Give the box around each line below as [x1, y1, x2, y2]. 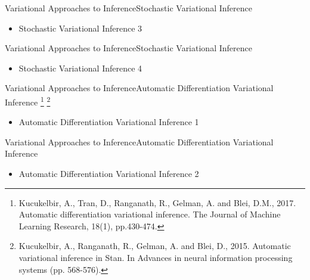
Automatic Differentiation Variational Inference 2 [18, 167, 199, 179]
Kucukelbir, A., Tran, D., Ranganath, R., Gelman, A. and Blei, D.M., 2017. [18, 196, 296, 209]
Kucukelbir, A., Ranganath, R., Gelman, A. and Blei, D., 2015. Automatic [18, 239, 291, 252]
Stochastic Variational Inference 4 [18, 61, 142, 74]
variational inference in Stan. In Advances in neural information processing [18, 251, 293, 263]
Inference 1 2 [5, 94, 51, 108]
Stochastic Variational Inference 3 [18, 21, 142, 34]
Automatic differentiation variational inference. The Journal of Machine [18, 208, 281, 220]
